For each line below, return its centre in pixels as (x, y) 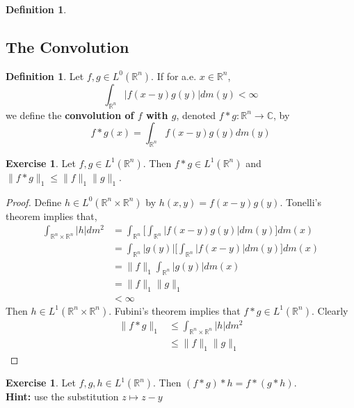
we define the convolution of (70, 115)
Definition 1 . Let (45, 76)
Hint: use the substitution (62, 397)
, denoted (196, 115)
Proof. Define (34, 202)
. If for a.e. (174, 76)
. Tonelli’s (301, 202)
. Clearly (330, 310)
